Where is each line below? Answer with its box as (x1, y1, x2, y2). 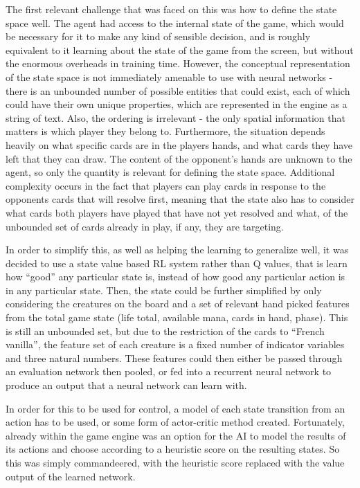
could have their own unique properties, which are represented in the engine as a (6, 97, 348, 111)
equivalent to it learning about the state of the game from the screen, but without (6, 42, 354, 57)
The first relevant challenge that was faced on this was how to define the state (6, 2, 337, 16)
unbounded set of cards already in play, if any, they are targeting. (6, 219, 284, 233)
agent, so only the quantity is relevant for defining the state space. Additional (6, 165, 335, 179)
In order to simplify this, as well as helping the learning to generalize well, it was (6, 242, 349, 257)
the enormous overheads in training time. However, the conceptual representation (6, 56, 350, 71)
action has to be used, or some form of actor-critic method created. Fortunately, (6, 415, 345, 429)
